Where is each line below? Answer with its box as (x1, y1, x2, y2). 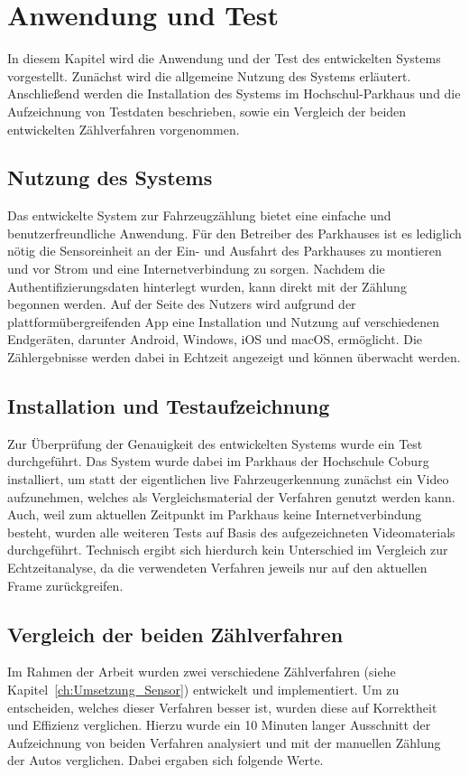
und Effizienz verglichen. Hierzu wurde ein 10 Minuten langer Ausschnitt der (7, 715, 431, 734)
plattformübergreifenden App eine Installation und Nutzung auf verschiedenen (7, 312, 440, 331)
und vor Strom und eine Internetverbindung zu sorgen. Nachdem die (7, 259, 385, 278)
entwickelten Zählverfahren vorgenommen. (7, 119, 240, 138)
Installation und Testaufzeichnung (7, 392, 330, 420)
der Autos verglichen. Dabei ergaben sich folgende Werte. (7, 751, 324, 770)
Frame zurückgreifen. (7, 575, 124, 594)
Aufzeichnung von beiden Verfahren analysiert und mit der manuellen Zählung (7, 733, 441, 752)
